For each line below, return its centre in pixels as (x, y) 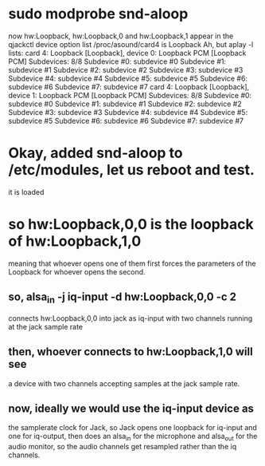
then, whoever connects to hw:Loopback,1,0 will (131, 352)
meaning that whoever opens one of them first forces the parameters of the (132, 263)
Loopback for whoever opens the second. (77, 271)
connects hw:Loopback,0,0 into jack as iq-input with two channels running (131, 318)
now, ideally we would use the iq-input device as (131, 409)
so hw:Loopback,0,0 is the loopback (131, 225)
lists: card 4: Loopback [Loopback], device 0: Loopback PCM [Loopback (127, 53)
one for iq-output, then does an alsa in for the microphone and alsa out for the (133, 437)
